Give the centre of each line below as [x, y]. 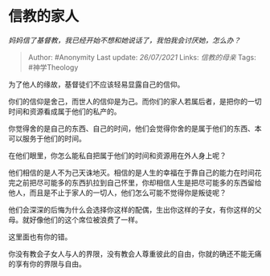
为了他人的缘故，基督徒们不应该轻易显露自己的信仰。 [96, 84]
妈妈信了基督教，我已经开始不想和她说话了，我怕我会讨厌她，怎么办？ [125, 40]
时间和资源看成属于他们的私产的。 [65, 111]
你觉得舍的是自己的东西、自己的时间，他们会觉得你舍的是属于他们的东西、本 [135, 128]
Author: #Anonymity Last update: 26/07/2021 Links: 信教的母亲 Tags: [142, 57]
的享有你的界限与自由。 [47, 264]
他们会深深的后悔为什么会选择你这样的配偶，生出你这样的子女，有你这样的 [131, 209]
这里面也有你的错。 [40, 237]
